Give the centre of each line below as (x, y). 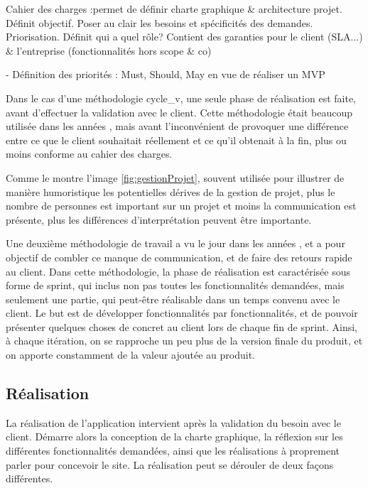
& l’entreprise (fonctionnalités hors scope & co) (109, 50)
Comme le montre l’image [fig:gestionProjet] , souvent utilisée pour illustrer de (175, 177)
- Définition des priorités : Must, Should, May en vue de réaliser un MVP (166, 74)
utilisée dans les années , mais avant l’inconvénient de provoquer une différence (177, 126)
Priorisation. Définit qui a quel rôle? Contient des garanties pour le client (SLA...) (184, 37)
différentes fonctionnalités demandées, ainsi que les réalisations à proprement (173, 451)
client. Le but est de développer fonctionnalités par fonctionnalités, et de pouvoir (182, 313)
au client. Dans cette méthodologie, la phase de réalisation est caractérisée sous (178, 271)
